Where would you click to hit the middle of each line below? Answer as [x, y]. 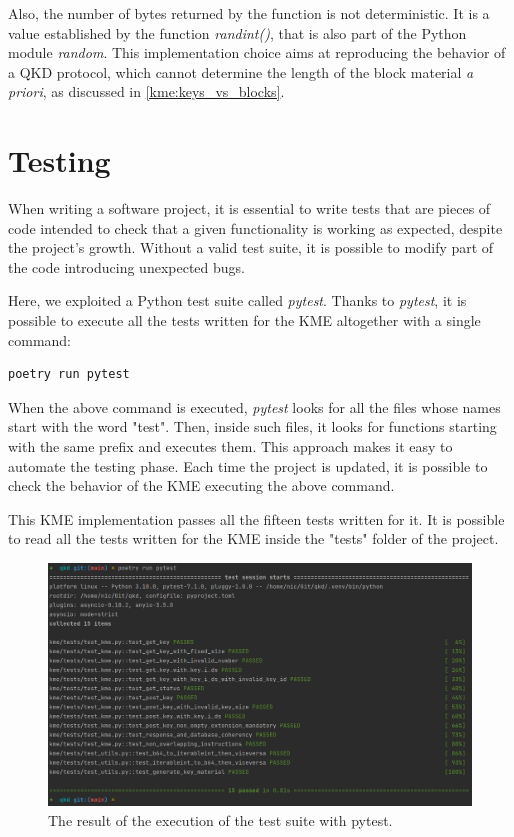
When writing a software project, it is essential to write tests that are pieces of [249, 208]
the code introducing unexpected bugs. [126, 266]
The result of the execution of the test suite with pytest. [220, 819]
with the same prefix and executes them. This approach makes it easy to [230, 446]
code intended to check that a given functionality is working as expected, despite [255, 227]
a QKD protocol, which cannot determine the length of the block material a [241, 71]
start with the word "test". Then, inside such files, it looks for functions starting [252, 426]
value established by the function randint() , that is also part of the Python [237, 32]
